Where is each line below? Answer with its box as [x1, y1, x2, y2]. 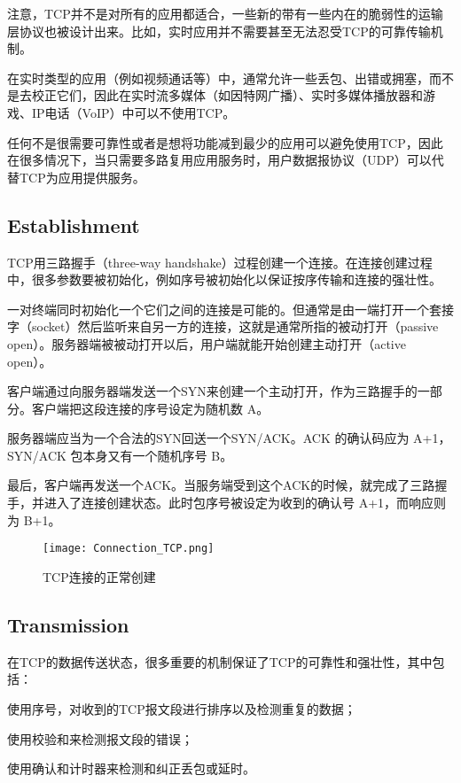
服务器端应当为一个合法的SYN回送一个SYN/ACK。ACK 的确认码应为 [7, 429, 410, 447]
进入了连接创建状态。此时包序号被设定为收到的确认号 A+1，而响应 [43, 493, 434, 512]
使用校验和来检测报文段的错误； [7, 729, 193, 748]
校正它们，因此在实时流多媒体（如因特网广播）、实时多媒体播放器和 [31, 86, 423, 105]
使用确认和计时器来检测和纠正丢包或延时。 [7, 759, 255, 778]
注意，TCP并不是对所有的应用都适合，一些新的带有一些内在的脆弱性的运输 [7, 4, 443, 22]
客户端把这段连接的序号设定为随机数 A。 [31, 399, 270, 417]
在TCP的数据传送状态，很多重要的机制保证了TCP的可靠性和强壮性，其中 [7, 652, 433, 671]
